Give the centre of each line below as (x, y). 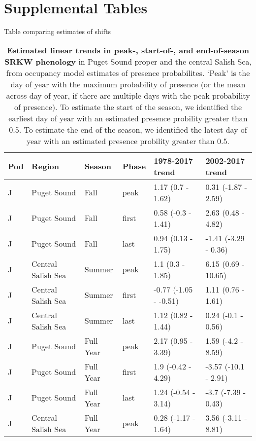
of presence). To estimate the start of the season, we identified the (128, 107)
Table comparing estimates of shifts (57, 31)
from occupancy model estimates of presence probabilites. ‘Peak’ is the (128, 73)
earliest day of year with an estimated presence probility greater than (128, 118)
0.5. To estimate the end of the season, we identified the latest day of (128, 129)
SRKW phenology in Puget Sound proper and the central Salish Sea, (128, 61)
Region (45, 166)
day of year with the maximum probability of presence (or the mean (128, 84)
